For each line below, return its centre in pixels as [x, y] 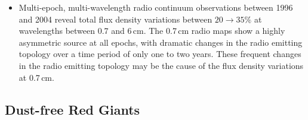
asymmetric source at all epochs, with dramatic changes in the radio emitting [161, 42]
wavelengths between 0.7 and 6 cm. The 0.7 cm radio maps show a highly [152, 31]
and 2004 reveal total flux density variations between [115, 19]
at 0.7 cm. [36, 77]
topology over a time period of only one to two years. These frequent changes [160, 54]
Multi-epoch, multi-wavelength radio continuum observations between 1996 [156, 7]
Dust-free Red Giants [73, 109]
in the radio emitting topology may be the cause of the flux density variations [161, 65]
